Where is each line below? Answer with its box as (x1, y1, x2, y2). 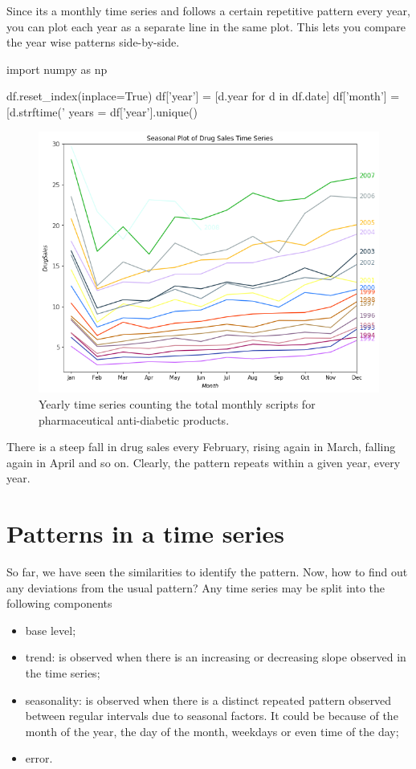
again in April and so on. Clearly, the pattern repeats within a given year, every (6, 454, 401, 470)
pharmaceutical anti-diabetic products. (39, 411, 230, 428)
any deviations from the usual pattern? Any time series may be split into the (6, 579, 385, 596)
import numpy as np (6, 60, 108, 77)
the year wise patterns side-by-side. (6, 34, 180, 51)
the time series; (25, 665, 100, 682)
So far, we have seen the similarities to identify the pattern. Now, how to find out (6, 564, 408, 580)
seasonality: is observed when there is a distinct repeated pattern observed (25, 691, 392, 708)
